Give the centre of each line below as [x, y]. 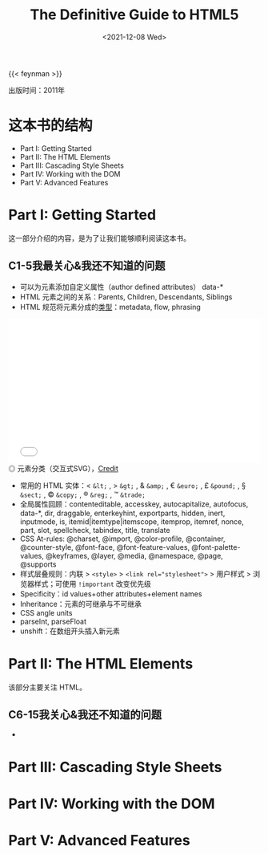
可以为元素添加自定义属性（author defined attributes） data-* [122, 287]
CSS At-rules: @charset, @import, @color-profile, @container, [122, 539]
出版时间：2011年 [37, 90]
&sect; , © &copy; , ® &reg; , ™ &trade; [82, 494]
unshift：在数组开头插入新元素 [70, 631]
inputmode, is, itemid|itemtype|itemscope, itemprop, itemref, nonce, [132, 521]
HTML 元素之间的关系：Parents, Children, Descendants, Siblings [126, 297]
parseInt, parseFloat [53, 621]
